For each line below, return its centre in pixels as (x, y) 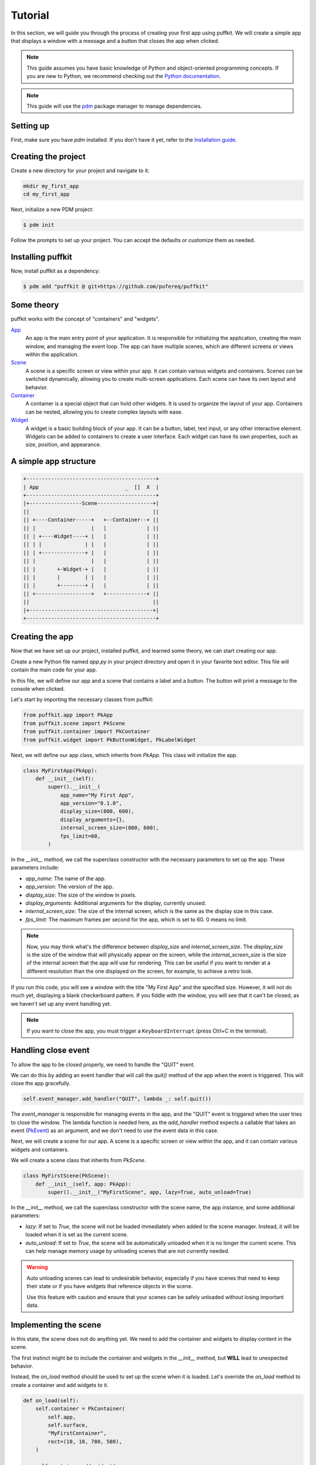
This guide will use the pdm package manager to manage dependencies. (114, 106)
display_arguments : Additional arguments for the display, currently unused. (116, 903)
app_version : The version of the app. (70, 887)
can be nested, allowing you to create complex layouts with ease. (104, 412)
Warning (37, 1267)
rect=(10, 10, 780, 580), (85, 1441)
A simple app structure (54, 461)
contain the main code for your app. (54, 670)
